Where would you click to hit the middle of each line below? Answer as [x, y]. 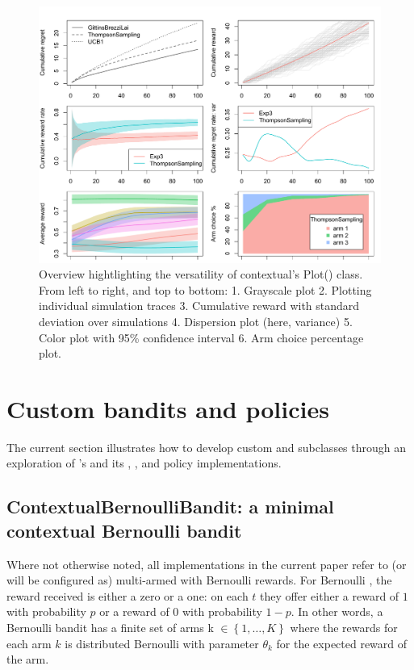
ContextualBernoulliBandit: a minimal [170, 507]
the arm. [28, 659]
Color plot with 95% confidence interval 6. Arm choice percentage [201, 337]
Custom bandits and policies [168, 408]
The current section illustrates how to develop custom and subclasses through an [207, 447]
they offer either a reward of [330, 595]
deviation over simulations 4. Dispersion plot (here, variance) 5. [196, 321]
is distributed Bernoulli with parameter [162, 643]
